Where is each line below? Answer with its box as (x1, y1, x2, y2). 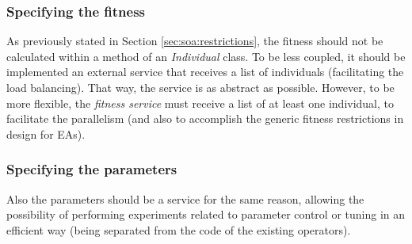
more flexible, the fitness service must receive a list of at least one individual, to (6, 94, 395, 111)
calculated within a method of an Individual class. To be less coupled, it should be (6, 48, 406, 64)
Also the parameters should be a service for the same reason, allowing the (6, 190, 364, 207)
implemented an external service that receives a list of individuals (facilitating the (6, 63, 404, 80)
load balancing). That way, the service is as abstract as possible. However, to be (6, 79, 395, 95)
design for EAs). (6, 125, 86, 142)
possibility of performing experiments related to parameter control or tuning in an (6, 206, 406, 223)
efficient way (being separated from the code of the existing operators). (6, 221, 351, 238)
